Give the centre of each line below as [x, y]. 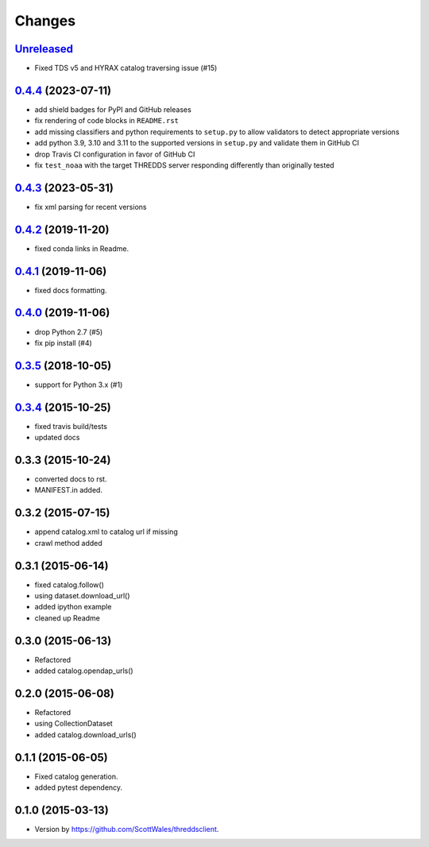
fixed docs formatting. [71, 290]
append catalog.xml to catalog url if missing [106, 532]
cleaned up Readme [68, 618]
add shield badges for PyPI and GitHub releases [113, 109]
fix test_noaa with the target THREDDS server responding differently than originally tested [184, 165]
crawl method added [68, 543]
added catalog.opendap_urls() [84, 671]
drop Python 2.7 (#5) [69, 332]
